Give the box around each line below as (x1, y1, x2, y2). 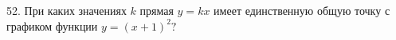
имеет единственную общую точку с (214, 2, 390, 18)
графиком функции (6, 17, 98, 34)
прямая (139, 2, 174, 18)
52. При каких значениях (6, 2, 127, 18)
